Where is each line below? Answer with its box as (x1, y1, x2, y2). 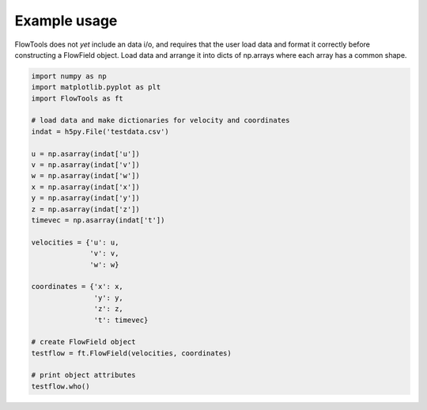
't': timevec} (93, 315, 149, 325)
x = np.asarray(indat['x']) (31, 182, 140, 192)
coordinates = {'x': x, (31, 282, 124, 291)
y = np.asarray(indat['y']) (31, 194, 140, 203)
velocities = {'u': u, (31, 237, 119, 247)
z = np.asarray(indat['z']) (31, 204, 140, 214)
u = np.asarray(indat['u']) (31, 149, 140, 158)
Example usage (14, 12, 118, 29)
